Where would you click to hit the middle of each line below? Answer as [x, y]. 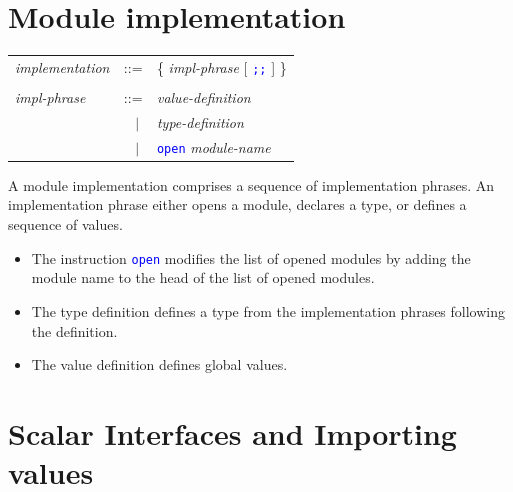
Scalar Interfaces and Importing [232, 432]
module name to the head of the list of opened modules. [203, 277]
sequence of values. [65, 224]
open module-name [213, 146]
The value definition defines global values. [159, 364]
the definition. [74, 330]
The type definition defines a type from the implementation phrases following [268, 310]
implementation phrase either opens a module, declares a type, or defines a [237, 204]
